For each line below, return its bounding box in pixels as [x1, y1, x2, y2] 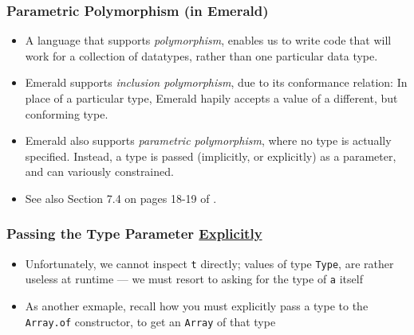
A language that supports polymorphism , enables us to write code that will [25, 32, 392, 49]
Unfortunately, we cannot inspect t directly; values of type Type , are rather [25, 255, 394, 271]
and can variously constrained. [25, 163, 174, 180]
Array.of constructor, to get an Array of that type [25, 313, 276, 329]
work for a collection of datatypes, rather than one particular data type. [25, 47, 378, 64]
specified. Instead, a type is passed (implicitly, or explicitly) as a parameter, [25, 147, 396, 164]
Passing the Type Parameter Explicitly [6, 224, 262, 243]
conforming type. [25, 105, 108, 122]
